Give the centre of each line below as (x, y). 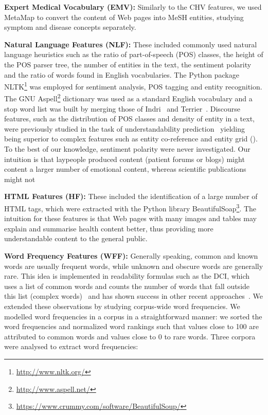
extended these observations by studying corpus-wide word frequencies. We (122, 306)
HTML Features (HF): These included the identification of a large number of (131, 196)
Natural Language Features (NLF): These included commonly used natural (131, 44)
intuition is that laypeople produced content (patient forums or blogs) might (124, 159)
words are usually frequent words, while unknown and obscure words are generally (134, 266)
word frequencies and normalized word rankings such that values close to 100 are (131, 326)
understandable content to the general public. (76, 238)
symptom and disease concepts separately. (70, 27)
